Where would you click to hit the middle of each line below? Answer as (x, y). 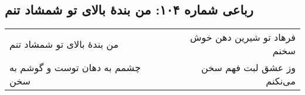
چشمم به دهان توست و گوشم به (75, 68)
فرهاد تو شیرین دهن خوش (243, 37)
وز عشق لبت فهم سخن (248, 68)
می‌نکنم (281, 81)
